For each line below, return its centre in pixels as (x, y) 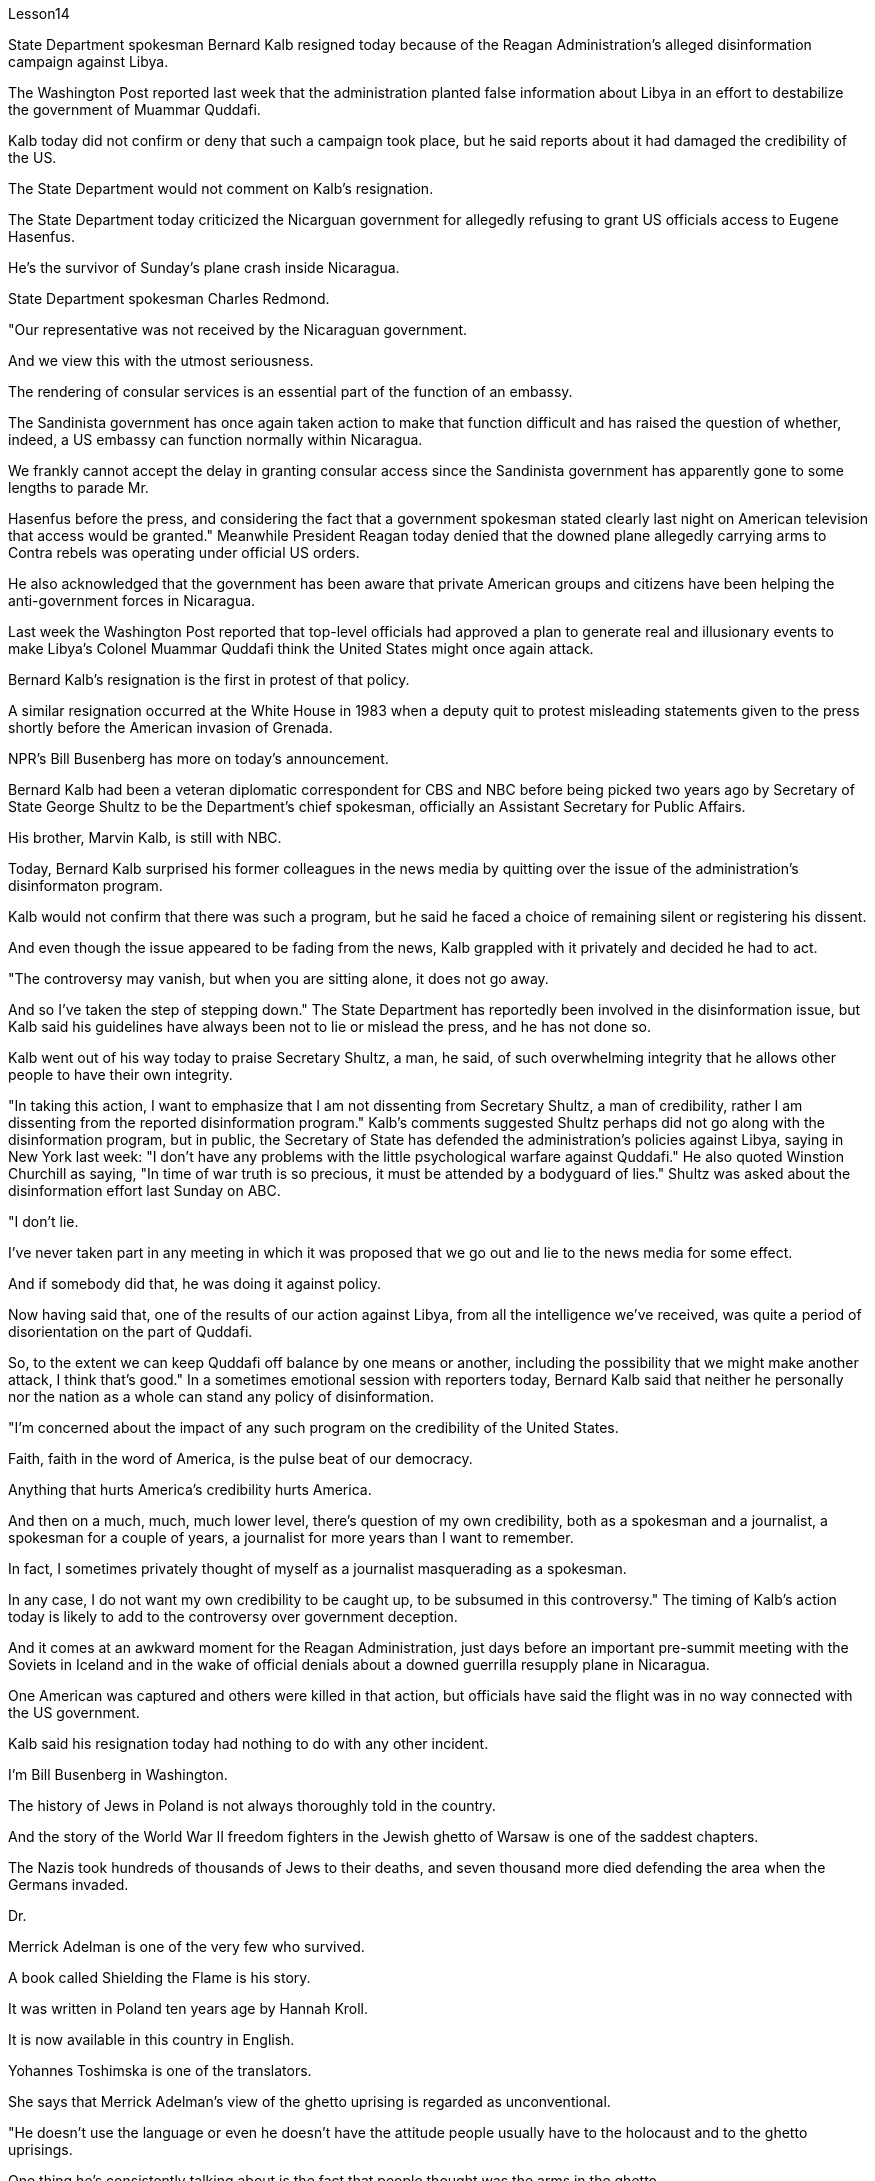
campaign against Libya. (88, 61)
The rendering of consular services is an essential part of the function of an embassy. (290, 391)
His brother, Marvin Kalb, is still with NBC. (145, 837)
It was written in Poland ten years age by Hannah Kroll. (188, 2008)
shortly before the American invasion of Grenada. (170, 727)
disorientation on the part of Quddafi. (130, 1331)
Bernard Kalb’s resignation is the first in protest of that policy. (209, 679)
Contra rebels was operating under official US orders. (184, 552)
